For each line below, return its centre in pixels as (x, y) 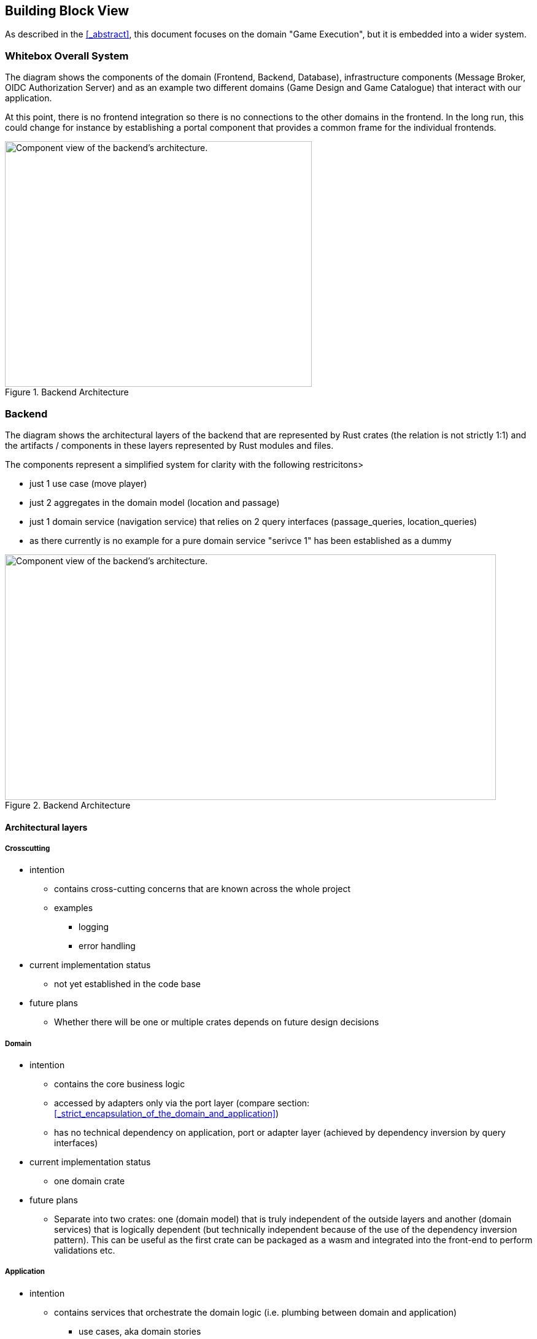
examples (74, 908)
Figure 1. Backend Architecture (67, 392)
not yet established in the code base (127, 984)
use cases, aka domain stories (140, 1331)
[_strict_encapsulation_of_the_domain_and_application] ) (167, 1114)
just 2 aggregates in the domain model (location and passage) (155, 502)
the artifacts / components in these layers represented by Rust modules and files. (169, 445)
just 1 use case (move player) (88, 483)
